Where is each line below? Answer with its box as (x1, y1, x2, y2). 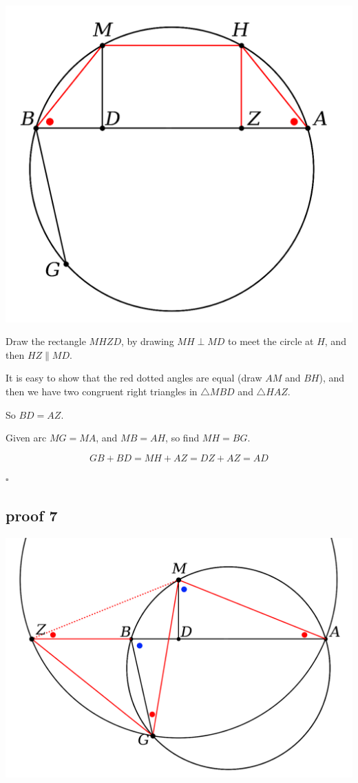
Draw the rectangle (6, 334, 86, 348)
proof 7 (6, 504, 58, 525)
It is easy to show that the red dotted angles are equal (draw (6, 370, 262, 385)
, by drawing (120, 334, 174, 348)
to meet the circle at (228, 334, 314, 348)
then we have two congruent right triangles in (6, 384, 198, 399)
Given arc (6, 430, 47, 445)
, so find (165, 430, 200, 445)
